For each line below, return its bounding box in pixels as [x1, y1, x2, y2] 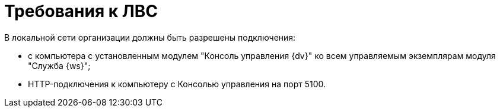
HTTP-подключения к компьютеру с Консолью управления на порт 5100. [28, 78, 326, 89]
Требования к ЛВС [4, 1, 158, 21]
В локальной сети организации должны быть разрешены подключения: [4, 32, 296, 42]
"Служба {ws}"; [28, 60, 91, 71]
